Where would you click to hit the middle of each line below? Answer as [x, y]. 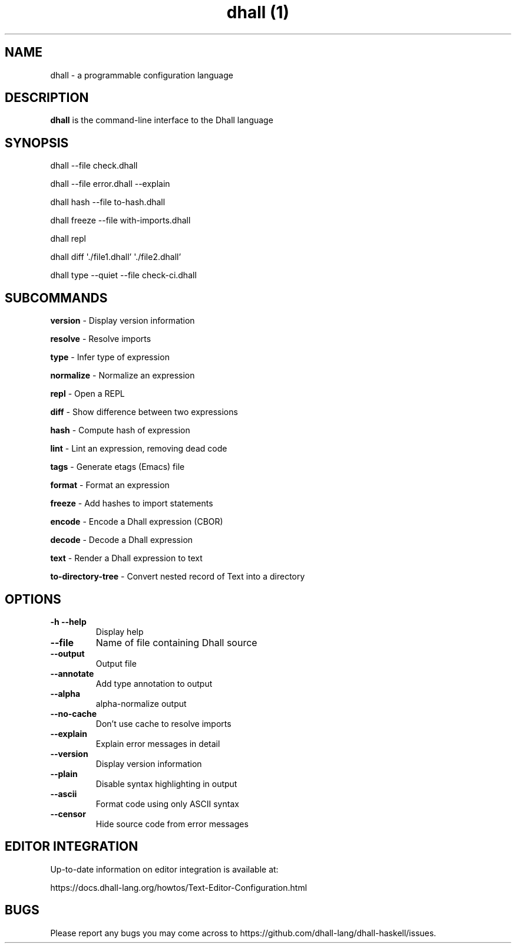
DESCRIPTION [47, 98]
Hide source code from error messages [172, 824]
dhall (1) [258, 12]
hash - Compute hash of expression [120, 430]
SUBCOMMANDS [56, 298]
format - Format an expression [110, 485]
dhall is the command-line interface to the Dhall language [162, 120]
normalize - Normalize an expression [123, 376]
